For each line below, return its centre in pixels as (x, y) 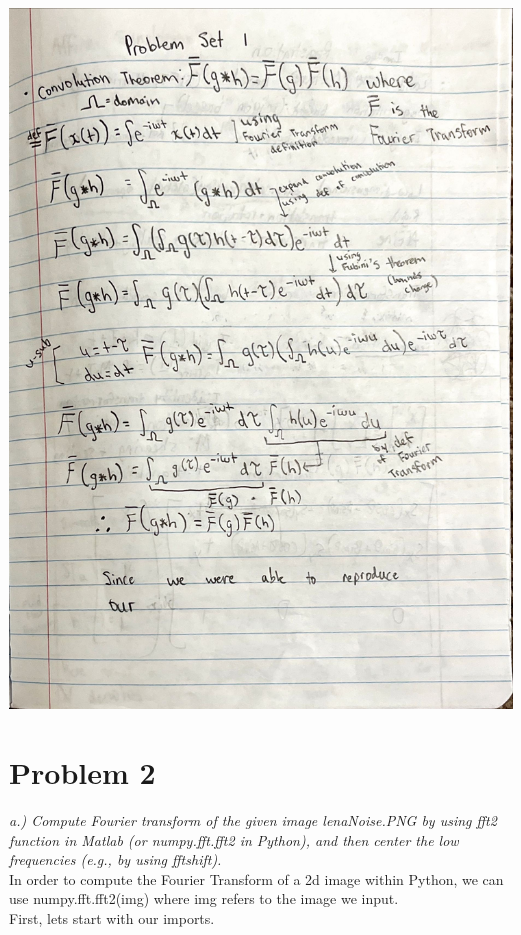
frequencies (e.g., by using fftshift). (115, 859)
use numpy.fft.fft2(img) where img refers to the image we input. (204, 898)
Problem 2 (82, 771)
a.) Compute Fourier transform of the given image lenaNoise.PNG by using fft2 (253, 819)
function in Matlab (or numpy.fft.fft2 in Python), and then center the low (234, 839)
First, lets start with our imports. (112, 917)
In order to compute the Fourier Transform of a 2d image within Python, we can (256, 878)
